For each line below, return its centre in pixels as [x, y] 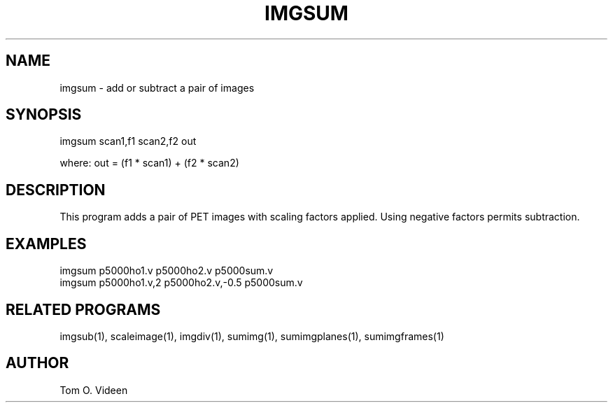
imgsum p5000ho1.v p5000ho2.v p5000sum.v [167, 271]
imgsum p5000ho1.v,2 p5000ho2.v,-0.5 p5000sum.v [181, 283]
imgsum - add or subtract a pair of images [157, 87]
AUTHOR [37, 363]
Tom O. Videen [94, 390]
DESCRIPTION [56, 190]
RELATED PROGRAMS [83, 309]
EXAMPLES [46, 244]
